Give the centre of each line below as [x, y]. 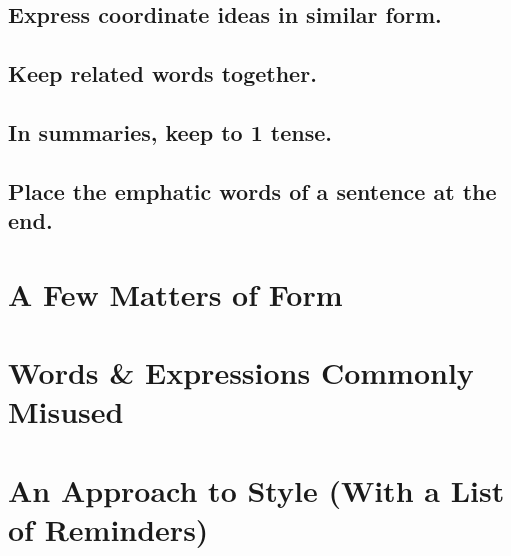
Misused [66, 411]
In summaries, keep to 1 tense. [170, 131]
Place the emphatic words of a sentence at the [252, 190]
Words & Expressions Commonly [241, 372]
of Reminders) [108, 528]
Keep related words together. [162, 73]
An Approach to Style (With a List [256, 489]
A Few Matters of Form [175, 293]
